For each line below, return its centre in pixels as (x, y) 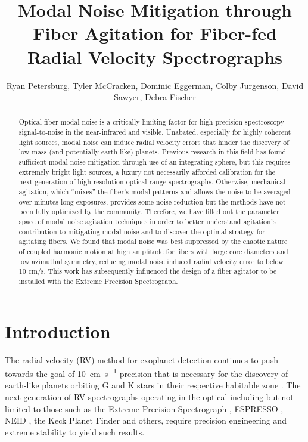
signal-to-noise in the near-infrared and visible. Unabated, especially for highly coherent (155, 132)
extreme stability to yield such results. (75, 432)
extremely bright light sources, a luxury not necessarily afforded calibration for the (147, 171)
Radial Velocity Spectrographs (155, 56)
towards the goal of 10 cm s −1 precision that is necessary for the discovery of (147, 373)
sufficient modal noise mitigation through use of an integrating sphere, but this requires (155, 162)
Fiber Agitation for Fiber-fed (155, 33)
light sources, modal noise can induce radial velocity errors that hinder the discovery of (154, 142)
